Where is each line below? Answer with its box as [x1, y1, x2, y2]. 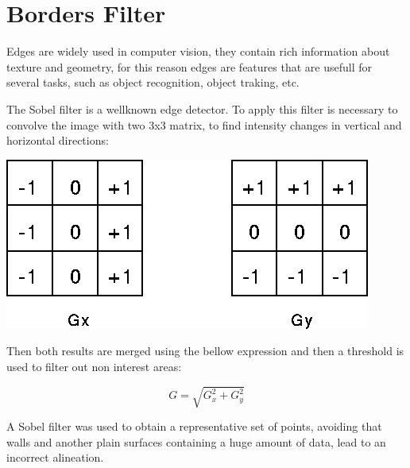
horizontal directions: [6, 132, 109, 149]
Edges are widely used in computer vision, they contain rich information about [6, 43, 390, 60]
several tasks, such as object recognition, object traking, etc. [6, 74, 300, 91]
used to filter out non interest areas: [6, 358, 182, 374]
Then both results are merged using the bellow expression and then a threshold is [6, 342, 404, 359]
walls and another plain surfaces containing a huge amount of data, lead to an [6, 433, 386, 450]
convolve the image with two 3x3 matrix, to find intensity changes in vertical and [6, 116, 402, 133]
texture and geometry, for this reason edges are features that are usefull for [6, 58, 372, 75]
